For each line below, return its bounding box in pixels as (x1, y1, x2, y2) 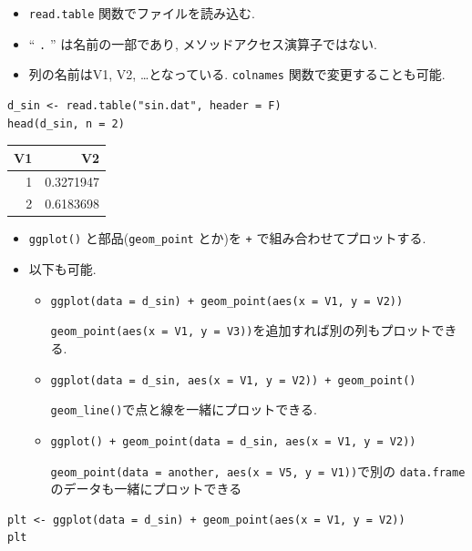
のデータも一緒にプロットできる (50, 479, 242, 498)
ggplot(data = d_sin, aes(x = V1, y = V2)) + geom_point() (50, 373, 416, 387)
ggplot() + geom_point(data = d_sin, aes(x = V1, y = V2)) (50, 434, 416, 448)
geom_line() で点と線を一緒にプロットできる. (50, 400, 317, 419)
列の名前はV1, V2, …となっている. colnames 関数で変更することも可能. (28, 65, 446, 84)
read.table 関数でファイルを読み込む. (28, 4, 255, 22)
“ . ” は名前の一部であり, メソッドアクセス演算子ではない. (28, 34, 377, 53)
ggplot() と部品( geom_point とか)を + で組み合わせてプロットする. (28, 229, 426, 248)
